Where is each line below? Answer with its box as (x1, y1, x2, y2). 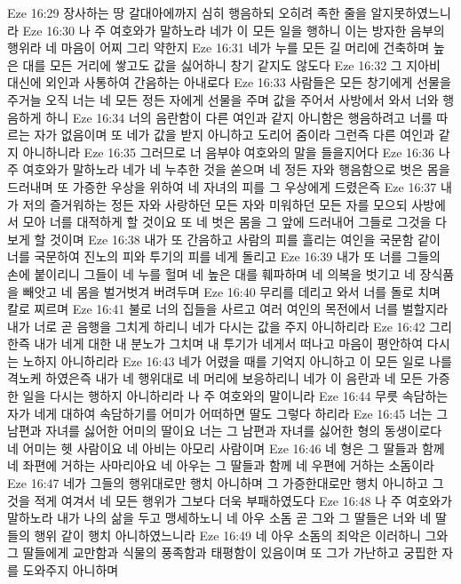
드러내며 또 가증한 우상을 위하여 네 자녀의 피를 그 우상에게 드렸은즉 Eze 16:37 (7, 177, 437, 196)
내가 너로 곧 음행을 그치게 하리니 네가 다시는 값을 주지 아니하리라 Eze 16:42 (7, 316, 425, 335)
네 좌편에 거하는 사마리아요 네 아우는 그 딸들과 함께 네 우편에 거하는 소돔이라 (7, 456, 434, 475)
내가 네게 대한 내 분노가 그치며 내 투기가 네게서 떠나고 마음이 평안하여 (34, 334, 424, 353)
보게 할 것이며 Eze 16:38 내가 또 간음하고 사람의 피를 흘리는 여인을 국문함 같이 (7, 229, 441, 248)
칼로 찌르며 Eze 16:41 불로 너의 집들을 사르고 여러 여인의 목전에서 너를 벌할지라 (7, 300, 449, 318)
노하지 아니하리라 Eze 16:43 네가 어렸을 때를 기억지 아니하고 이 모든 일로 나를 (22, 351, 452, 370)
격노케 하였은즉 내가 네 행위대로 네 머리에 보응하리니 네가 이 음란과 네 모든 (7, 369, 424, 388)
